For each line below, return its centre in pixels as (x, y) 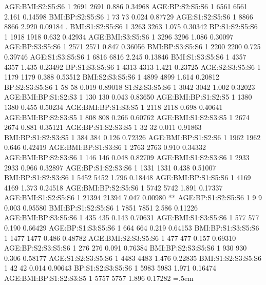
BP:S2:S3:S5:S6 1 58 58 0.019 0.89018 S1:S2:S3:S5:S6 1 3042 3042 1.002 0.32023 (130, 87)
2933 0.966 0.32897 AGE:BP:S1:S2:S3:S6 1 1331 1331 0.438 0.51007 (110, 167)
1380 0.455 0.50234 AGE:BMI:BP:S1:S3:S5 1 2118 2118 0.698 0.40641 (113, 107)
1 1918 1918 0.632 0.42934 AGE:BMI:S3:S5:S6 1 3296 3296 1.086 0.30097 (119, 36)
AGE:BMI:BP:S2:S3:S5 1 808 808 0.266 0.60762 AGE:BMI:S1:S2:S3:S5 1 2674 (127, 117)
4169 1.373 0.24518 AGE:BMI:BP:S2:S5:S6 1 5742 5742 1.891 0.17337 (113, 187)
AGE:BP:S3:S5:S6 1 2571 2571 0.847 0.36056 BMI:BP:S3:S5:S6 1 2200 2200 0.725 (132, 46)
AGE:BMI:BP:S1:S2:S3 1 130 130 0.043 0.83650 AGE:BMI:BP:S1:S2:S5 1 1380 (128, 97)
